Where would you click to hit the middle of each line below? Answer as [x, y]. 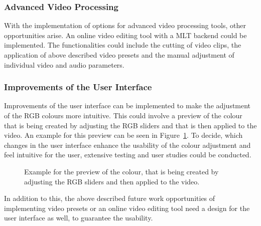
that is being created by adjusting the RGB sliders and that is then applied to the [130, 125]
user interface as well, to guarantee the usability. [79, 218]
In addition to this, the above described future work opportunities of [110, 198]
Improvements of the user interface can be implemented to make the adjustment [127, 105]
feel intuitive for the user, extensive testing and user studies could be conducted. [128, 155]
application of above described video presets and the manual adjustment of [119, 55]
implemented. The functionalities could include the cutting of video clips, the [123, 45]
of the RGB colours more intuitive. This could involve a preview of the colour [123, 115]
